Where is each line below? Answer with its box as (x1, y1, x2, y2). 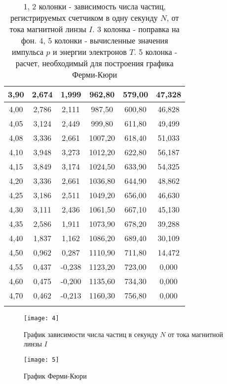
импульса (11, 46, 44, 57)
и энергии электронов (52, 46, 127, 57)
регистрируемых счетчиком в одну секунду (10, 12, 158, 23)
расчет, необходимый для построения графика (15, 57, 174, 69)
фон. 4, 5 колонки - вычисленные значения (21, 35, 168, 46)
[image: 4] (24, 315, 59, 322)
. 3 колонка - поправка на (92, 23, 180, 35)
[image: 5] (24, 356, 59, 363)
